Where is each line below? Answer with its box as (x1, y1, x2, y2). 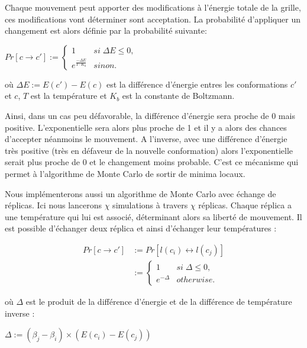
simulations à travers (112, 199, 188, 211)
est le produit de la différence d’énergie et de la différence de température (25, 295, 292, 307)
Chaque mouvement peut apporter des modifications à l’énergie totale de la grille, (5, 1, 301, 13)
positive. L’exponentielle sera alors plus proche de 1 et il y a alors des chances (5, 121, 287, 133)
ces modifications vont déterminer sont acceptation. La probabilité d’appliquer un (5, 12, 300, 25)
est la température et (30, 89, 107, 102)
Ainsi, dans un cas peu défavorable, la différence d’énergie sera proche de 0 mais (5, 109, 295, 121)
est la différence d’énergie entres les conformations (106, 78, 288, 90)
